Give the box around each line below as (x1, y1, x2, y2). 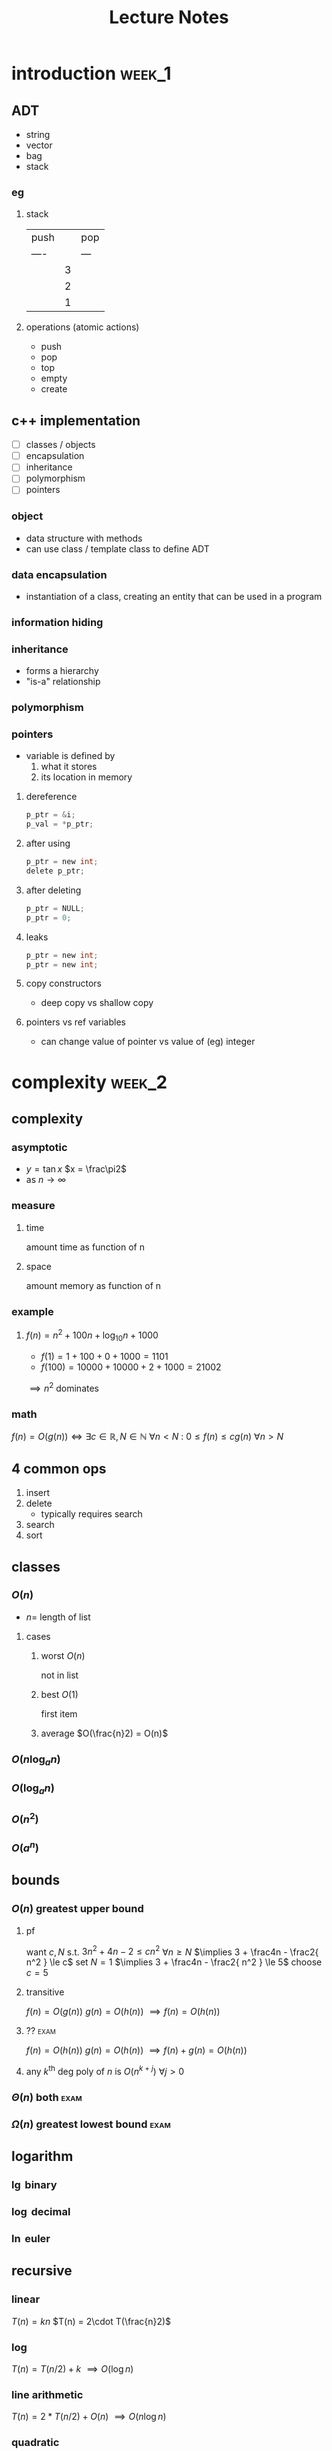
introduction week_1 (11, 62, 172, 85)
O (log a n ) (11, 1781, 55, 1797)
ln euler (11, 2231, 51, 2245)
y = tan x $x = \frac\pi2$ (25, 1163, 127, 1175)
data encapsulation (11, 567, 108, 581)
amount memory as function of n (25, 1279, 162, 1291)
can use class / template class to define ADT (25, 542, 210, 555)
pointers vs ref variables (25, 1016, 126, 1028)
